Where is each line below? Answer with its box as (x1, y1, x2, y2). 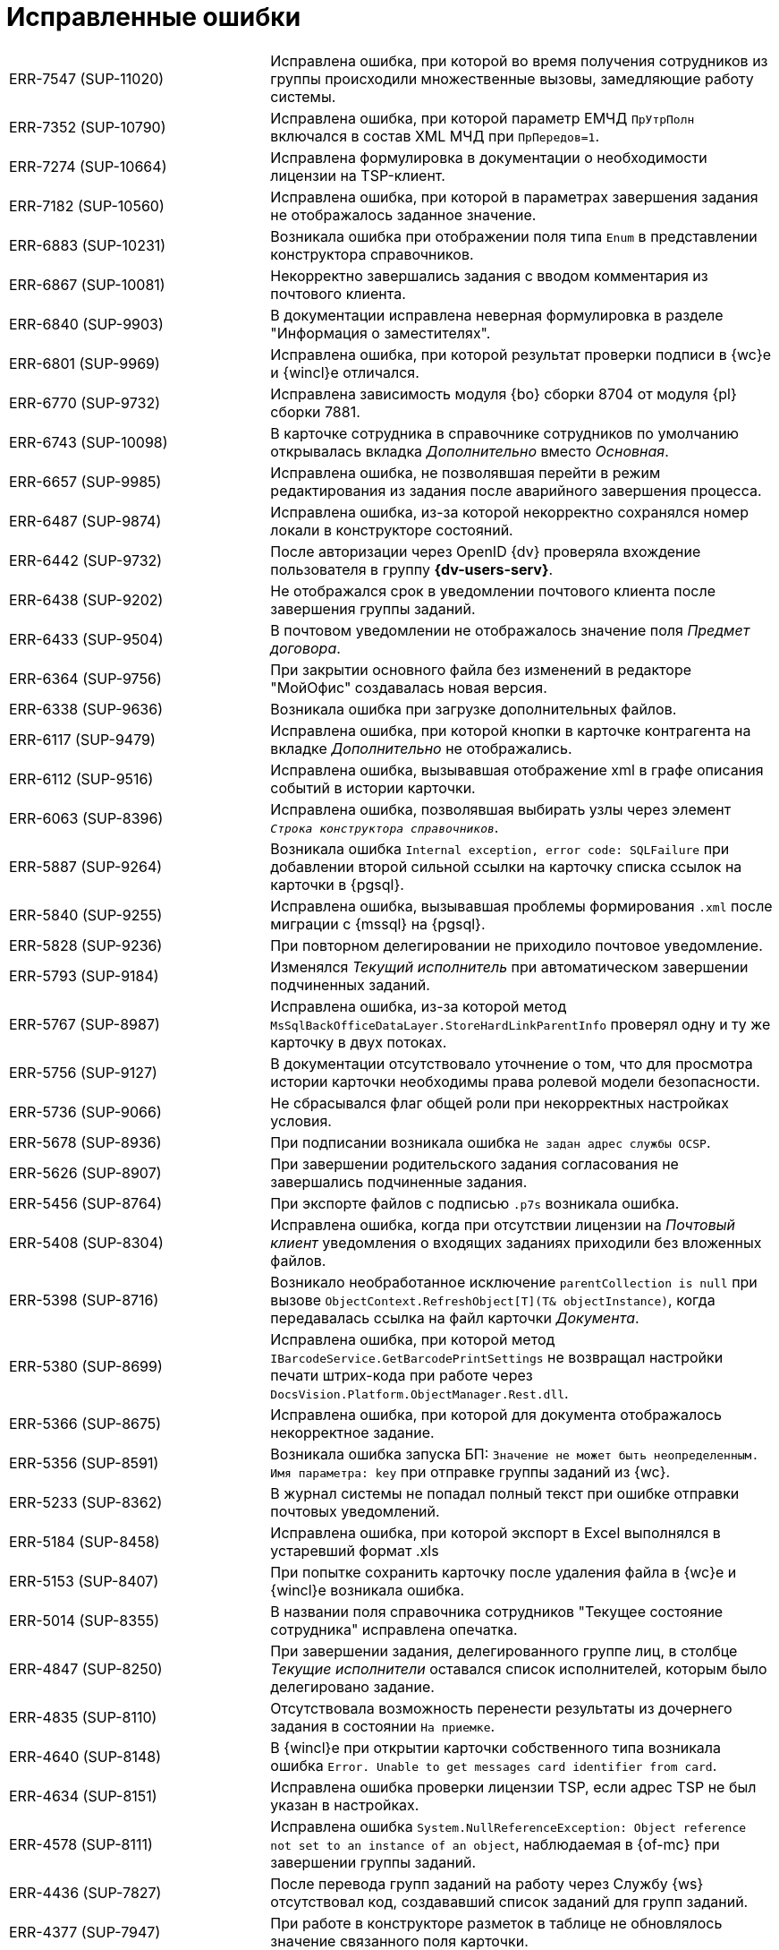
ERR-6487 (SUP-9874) (9, 511, 162, 530)
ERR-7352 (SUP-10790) (9, 117, 166, 136)
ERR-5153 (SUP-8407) (9, 1571, 159, 1590)
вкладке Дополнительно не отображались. (270, 739, 572, 757)
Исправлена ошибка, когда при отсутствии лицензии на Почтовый (270, 1215, 735, 1234)
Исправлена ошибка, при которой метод (270, 1330, 555, 1348)
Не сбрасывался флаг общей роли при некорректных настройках (270, 1093, 730, 1112)
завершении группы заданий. (270, 1852, 477, 1871)
